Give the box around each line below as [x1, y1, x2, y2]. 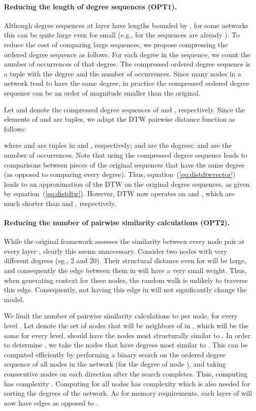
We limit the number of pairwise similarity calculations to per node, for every [4, 310, 238, 321]
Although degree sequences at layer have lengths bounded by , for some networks [4, 20, 249, 30]
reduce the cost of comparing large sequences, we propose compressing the [4, 39, 228, 49]
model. [4, 294, 24, 304]
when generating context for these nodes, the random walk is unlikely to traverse [4, 274, 248, 285]
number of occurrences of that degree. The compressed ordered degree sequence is [4, 59, 251, 69]
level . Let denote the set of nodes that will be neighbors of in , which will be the [4, 320, 249, 331]
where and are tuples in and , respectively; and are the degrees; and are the [4, 140, 232, 150]
